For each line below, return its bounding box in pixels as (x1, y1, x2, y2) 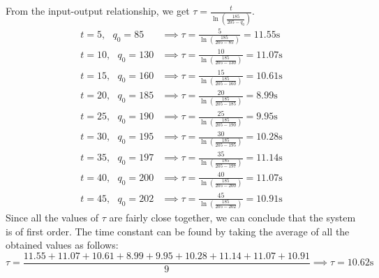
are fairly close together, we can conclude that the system (109, 210, 356, 225)
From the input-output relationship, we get (6, 3, 190, 17)
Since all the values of (6, 210, 99, 225)
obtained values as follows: (6, 237, 119, 252)
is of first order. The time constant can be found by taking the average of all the (6, 224, 350, 238)
